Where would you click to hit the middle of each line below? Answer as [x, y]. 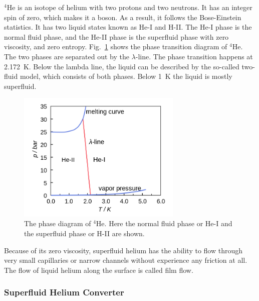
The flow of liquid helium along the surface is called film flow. [99, 270]
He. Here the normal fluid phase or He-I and [164, 223]
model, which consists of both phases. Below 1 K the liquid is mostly [126, 76]
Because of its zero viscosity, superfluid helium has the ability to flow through [123, 250]
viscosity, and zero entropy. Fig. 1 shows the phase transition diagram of [116, 46]
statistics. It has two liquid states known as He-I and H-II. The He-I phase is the [128, 27]
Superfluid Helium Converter [64, 292]
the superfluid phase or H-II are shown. [84, 233]
